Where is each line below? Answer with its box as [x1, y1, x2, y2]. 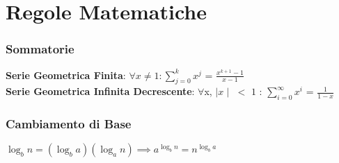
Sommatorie [6, 40, 74, 58]
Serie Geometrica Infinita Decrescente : [6, 84, 195, 98]
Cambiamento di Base [6, 115, 132, 132]
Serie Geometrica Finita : [6, 67, 126, 82]
